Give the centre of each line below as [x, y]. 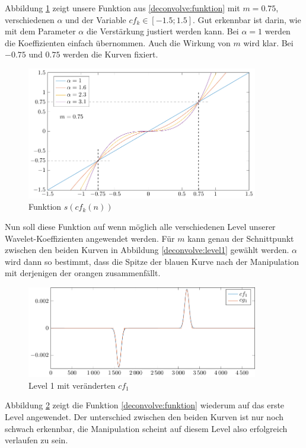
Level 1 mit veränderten [72, 385]
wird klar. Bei [268, 42]
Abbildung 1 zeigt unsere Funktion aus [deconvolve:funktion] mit [122, 8]
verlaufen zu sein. [36, 440]
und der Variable [96, 19]
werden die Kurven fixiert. [111, 54]
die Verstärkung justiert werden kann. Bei [162, 31]
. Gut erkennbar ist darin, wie [247, 19]
